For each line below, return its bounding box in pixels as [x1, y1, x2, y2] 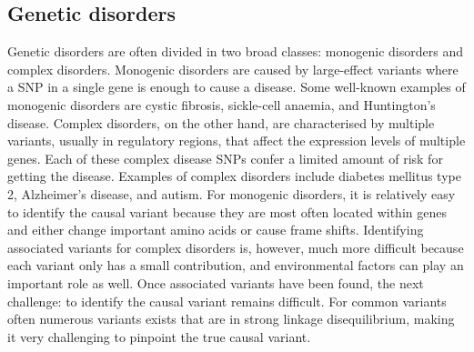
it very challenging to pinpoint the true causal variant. [7, 327, 311, 346]
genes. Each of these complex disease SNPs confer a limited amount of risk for [7, 148, 443, 167]
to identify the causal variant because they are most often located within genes [7, 202, 447, 221]
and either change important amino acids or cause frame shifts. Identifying [7, 220, 424, 239]
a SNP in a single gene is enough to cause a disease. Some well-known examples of [7, 77, 466, 96]
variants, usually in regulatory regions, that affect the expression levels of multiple [7, 131, 466, 150]
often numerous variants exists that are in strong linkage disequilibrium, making [7, 309, 455, 328]
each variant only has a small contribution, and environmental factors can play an [7, 256, 464, 275]
